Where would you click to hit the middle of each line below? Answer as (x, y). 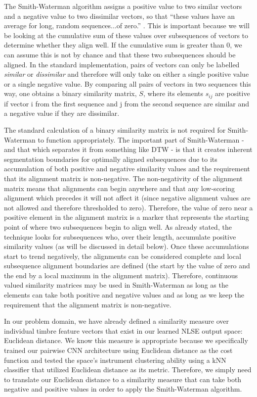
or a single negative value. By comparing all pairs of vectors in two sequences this (128, 83)
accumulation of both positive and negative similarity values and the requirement (127, 169)
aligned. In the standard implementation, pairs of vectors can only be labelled (122, 64)
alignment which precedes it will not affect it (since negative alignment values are (127, 198)
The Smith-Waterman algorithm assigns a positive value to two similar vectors (123, 6)
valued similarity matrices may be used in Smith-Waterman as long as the (116, 285)
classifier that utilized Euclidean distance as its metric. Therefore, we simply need (128, 370)
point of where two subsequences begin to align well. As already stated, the (118, 226)
